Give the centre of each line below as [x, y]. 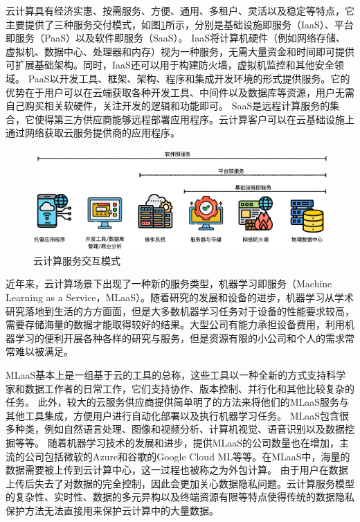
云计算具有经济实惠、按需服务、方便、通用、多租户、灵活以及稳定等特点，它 [180, 10]
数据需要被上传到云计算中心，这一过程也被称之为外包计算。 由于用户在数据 [177, 470]
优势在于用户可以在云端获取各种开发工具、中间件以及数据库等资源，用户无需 [180, 92]
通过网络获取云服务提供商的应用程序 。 [93, 133]
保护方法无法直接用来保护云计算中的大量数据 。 [112, 510]
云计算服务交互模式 [77, 260]
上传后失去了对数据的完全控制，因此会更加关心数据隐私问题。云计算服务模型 [180, 483]
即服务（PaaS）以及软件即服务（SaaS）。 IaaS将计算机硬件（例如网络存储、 [175, 38]
